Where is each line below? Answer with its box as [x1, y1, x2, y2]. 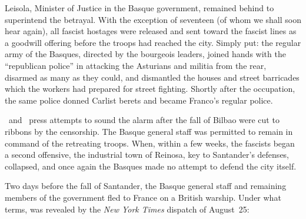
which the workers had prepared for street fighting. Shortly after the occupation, [5, 82, 295, 95]
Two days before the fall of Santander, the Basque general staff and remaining [5, 180, 287, 192]
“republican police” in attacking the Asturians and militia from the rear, [5, 59, 267, 71]
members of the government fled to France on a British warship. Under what [5, 191, 281, 203]
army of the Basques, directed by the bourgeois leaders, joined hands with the [5, 48, 286, 60]
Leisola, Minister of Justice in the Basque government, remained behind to [5, 2, 274, 14]
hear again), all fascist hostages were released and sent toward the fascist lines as [5, 25, 297, 37]
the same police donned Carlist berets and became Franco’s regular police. [5, 94, 273, 106]
